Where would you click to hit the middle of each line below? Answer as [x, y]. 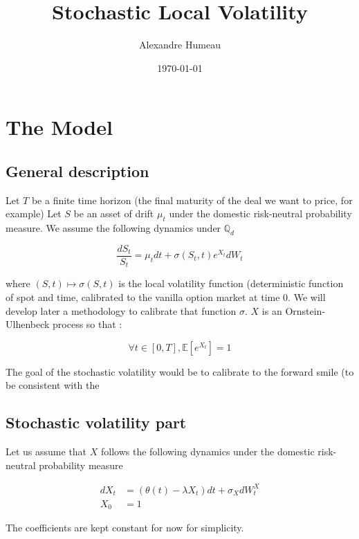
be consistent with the [53, 385]
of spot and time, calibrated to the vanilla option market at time [143, 297]
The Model [59, 127]
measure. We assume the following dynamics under [113, 228]
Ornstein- [305, 310]
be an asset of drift [114, 213]
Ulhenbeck [28, 324]
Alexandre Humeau [180, 45]
